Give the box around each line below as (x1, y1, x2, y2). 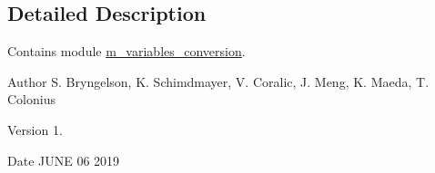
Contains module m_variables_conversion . (7, 42, 246, 61)
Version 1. (7, 120, 63, 139)
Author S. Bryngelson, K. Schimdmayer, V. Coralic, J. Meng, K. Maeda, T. (7, 72, 430, 91)
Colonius (7, 90, 56, 109)
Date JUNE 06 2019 (7, 150, 120, 169)
